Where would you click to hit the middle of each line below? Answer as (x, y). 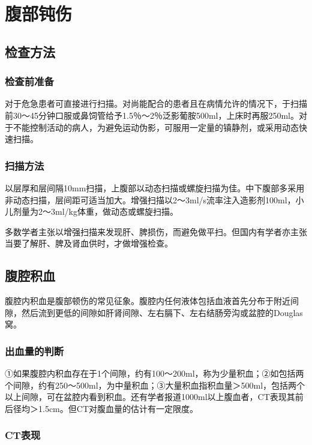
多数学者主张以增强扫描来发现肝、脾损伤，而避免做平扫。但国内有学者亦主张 (156, 231)
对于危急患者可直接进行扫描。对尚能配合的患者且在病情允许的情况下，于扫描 (156, 103)
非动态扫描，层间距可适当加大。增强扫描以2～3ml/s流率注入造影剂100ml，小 (154, 199)
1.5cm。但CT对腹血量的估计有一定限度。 (118, 408)
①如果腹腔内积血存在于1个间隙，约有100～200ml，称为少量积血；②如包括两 (154, 373)
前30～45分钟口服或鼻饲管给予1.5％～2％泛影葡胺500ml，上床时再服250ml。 (152, 115)
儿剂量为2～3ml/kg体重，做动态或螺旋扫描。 (91, 211)
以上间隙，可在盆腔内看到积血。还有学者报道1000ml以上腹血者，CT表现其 (150, 397)
